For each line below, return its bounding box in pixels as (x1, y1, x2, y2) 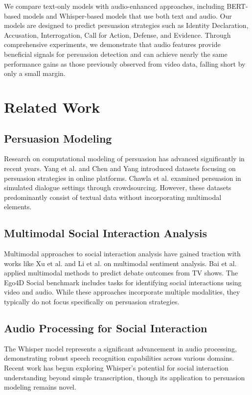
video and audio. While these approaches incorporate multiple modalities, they (4, 287, 240, 297)
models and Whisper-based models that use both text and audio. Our (23, 10, 232, 21)
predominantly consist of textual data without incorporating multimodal (4, 192, 222, 202)
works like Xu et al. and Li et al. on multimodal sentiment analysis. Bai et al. (4, 258, 237, 268)
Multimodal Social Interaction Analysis (4, 225, 207, 241)
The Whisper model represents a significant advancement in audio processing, (4, 343, 237, 353)
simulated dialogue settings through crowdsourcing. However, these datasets (4, 182, 231, 193)
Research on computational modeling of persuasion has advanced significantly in (4, 153, 245, 164)
